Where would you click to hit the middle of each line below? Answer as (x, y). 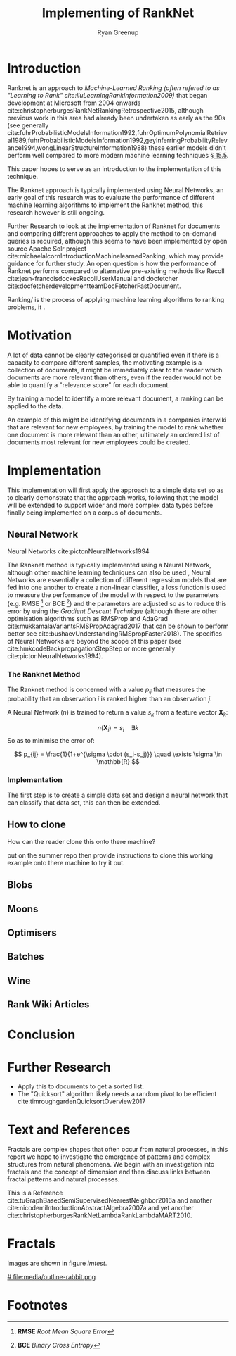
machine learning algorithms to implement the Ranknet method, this (105, 205)
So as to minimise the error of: (51, 740)
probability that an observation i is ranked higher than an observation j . (110, 699)
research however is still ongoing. (56, 212)
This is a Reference (35, 1193)
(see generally (28, 125)
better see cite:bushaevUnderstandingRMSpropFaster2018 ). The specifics (115, 634)
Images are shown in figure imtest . (57, 1263)
